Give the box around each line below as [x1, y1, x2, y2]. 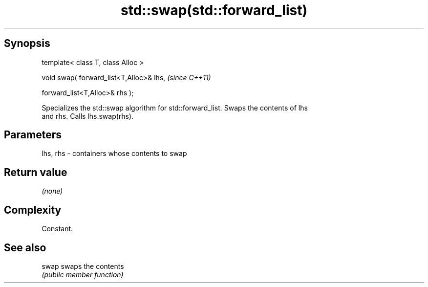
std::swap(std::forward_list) [120, 2, 308, 19]
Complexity [4, 203, 62, 216]
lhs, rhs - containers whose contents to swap [42, 149, 187, 158]
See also [4, 241, 46, 254]
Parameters [4, 129, 62, 141]
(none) [42, 187, 63, 196]
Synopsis [4, 37, 50, 50]
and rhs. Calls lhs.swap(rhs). [42, 111, 134, 120]
